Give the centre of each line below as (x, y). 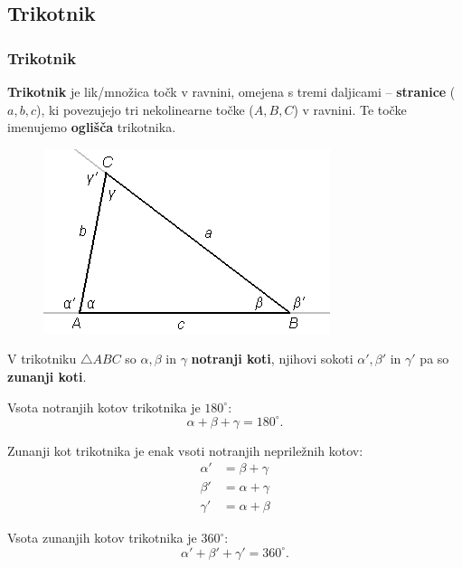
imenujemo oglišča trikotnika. (92, 127)
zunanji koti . (47, 376)
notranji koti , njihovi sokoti (272, 359)
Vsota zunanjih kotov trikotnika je (102, 538)
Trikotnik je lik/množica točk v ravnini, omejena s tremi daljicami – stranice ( (231, 91)
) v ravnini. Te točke (350, 109)
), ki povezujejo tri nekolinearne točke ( (145, 109)
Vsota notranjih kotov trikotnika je (104, 407)
